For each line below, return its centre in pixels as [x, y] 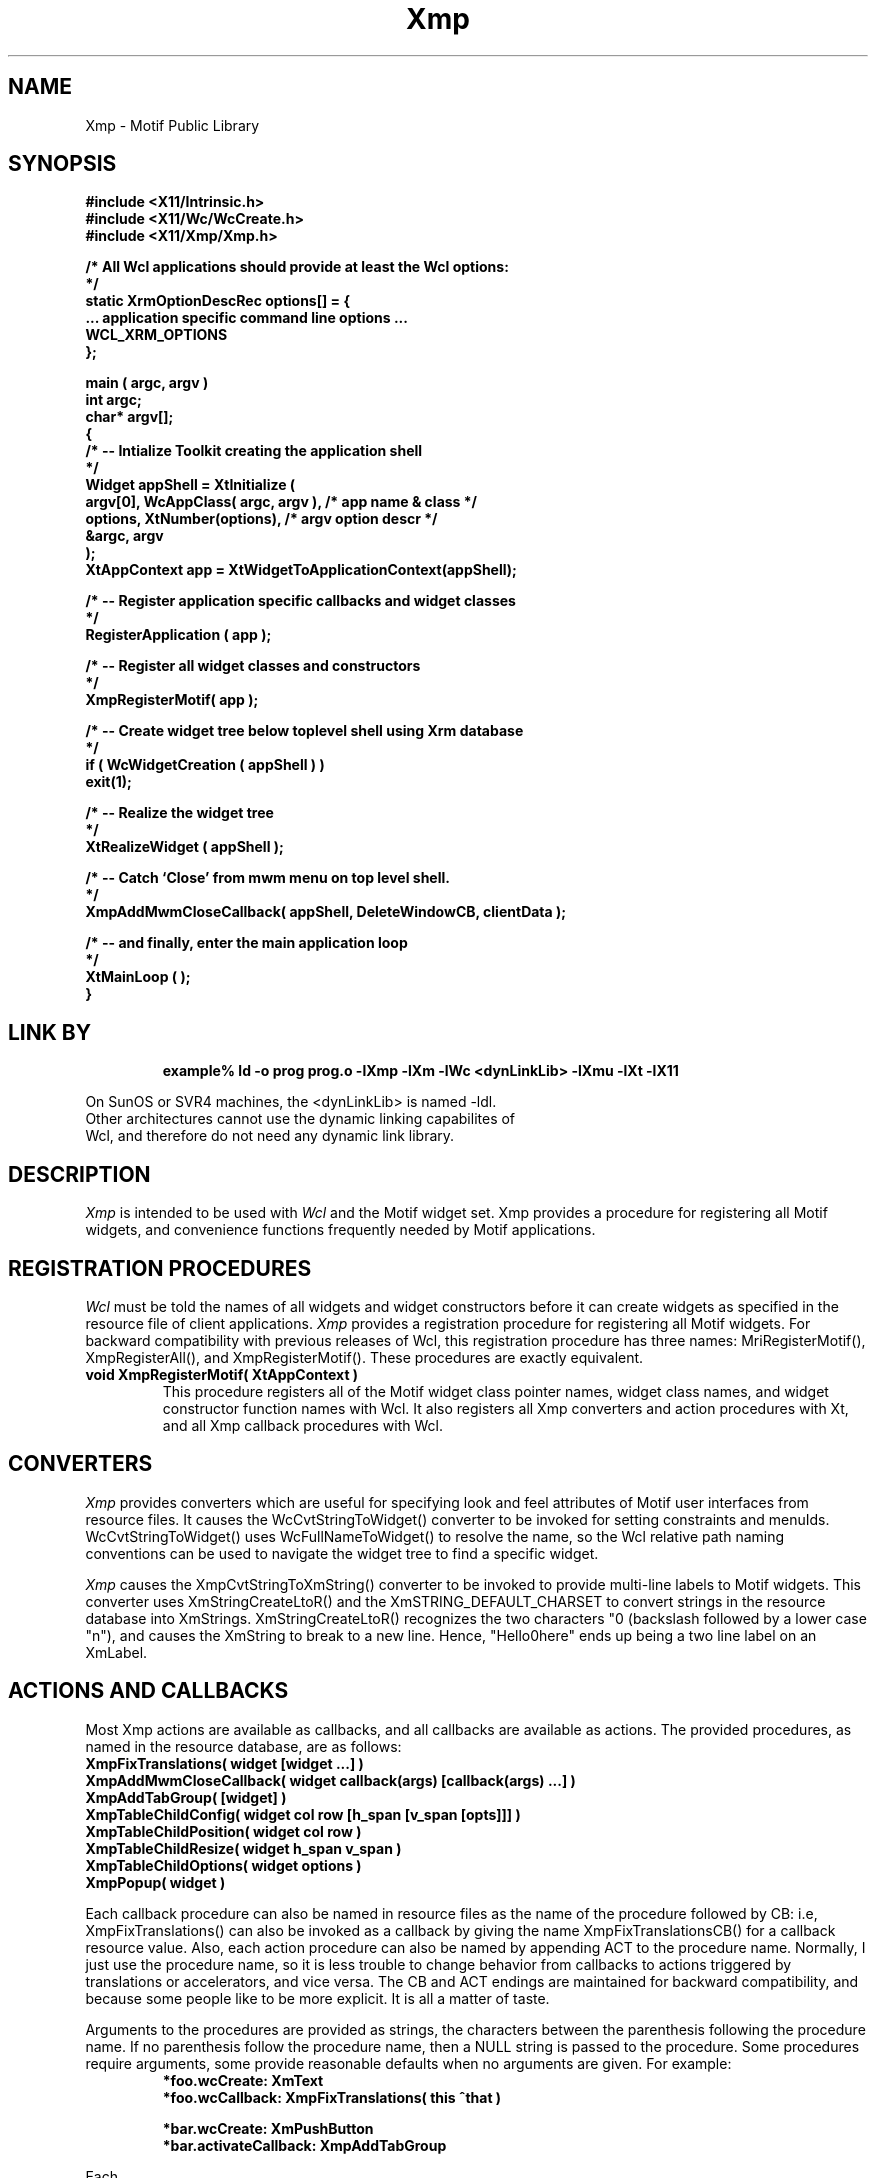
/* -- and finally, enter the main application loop [246, 943]
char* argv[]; [129, 417]
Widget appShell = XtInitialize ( [190, 485]
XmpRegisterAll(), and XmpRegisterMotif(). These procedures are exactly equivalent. [364, 1357]
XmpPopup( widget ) [155, 1882]
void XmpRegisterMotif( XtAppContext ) [222, 1374]
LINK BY [50, 1032]
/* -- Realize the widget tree [179, 813]
